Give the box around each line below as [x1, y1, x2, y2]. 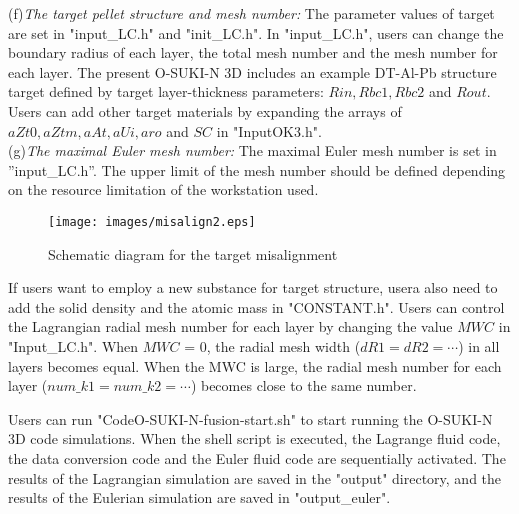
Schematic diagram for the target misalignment [48, 243, 338, 264]
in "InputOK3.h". [216, 120, 322, 141]
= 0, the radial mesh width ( [184, 335, 361, 356]
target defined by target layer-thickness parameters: [8, 81, 324, 102]
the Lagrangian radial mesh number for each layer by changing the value [8, 316, 453, 337]
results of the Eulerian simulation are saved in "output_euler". [8, 487, 391, 508]
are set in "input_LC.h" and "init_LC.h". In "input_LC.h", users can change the [8, 22, 504, 43]
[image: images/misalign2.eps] [48, 214, 256, 229]
